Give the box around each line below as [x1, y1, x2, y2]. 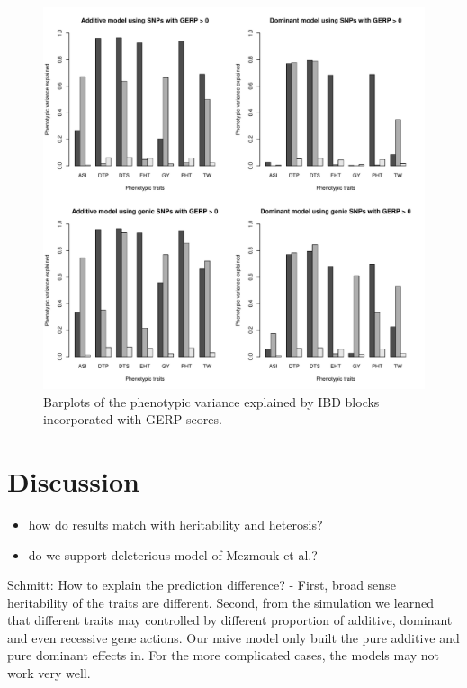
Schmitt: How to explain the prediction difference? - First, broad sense [7, 575, 396, 594]
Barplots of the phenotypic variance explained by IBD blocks [43, 392, 380, 411]
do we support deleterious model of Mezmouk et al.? [28, 545, 318, 564]
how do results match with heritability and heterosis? [28, 514, 323, 533]
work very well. [7, 664, 91, 683]
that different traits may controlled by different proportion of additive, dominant [7, 611, 453, 629]
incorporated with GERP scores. [43, 410, 222, 429]
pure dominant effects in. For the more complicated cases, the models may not [7, 646, 440, 665]
